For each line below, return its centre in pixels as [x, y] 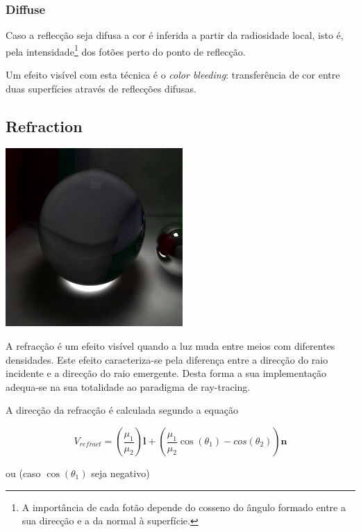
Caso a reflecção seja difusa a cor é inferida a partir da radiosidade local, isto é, [175, 35]
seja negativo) [120, 473]
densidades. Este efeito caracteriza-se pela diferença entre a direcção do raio [167, 359]
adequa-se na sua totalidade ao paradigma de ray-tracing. [128, 386]
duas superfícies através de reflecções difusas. [101, 88]
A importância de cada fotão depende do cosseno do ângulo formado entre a [184, 507]
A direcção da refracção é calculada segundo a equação [122, 410]
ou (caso [23, 473]
